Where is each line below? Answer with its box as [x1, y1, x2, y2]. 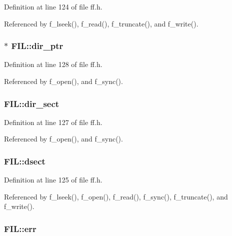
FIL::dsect [4, 154, 45, 167]
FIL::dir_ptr [11, 39, 63, 52]
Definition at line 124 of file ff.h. [4, 1, 102, 11]
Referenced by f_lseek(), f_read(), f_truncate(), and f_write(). [4, 18, 198, 28]
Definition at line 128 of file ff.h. [4, 59, 102, 69]
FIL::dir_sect [4, 97, 59, 109]
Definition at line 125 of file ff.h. [4, 174, 102, 185]
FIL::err [4, 222, 36, 234]
